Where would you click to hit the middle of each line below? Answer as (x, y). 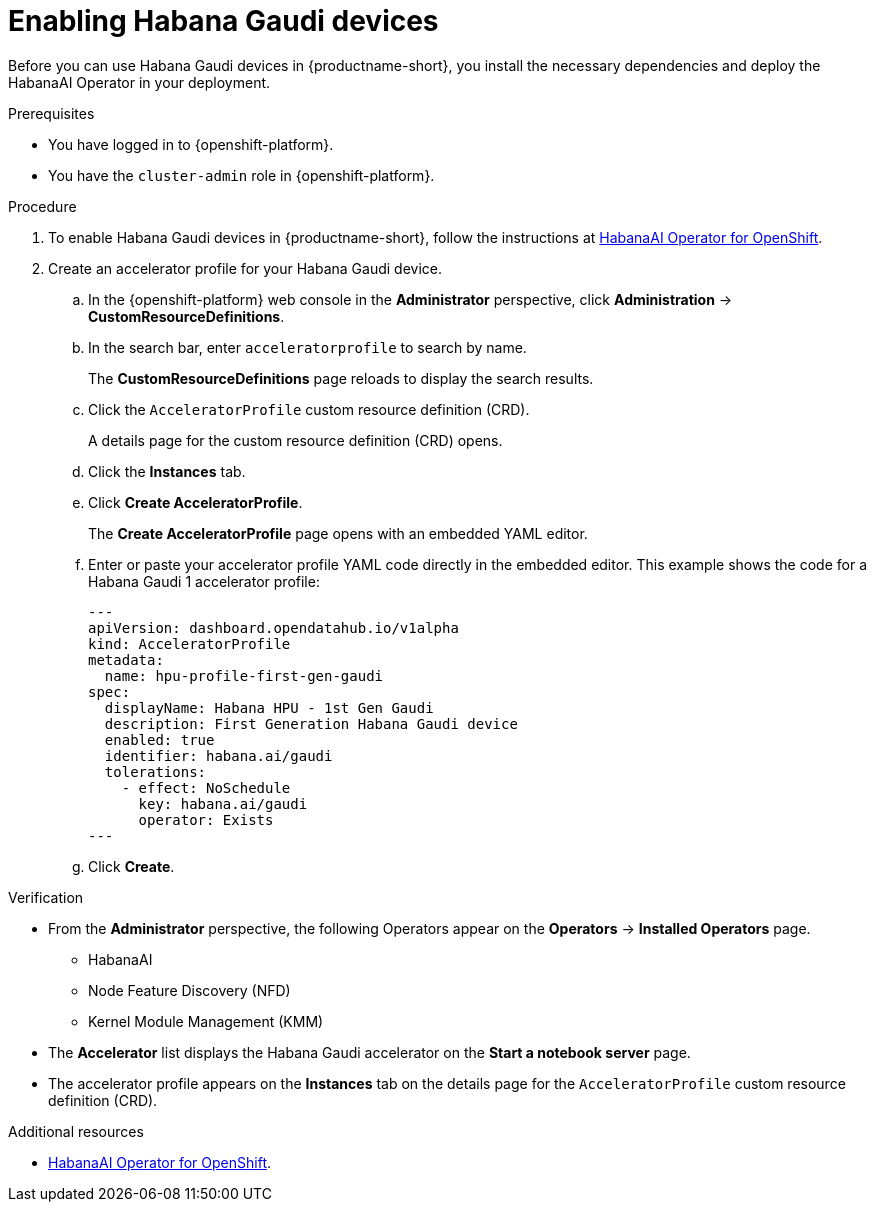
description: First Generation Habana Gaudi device (311, 723)
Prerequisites (51, 113)
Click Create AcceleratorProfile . (195, 502)
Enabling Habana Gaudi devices (223, 21)
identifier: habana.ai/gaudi (218, 755)
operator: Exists (206, 819)
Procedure (42, 206)
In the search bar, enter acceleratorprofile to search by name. (307, 347)
